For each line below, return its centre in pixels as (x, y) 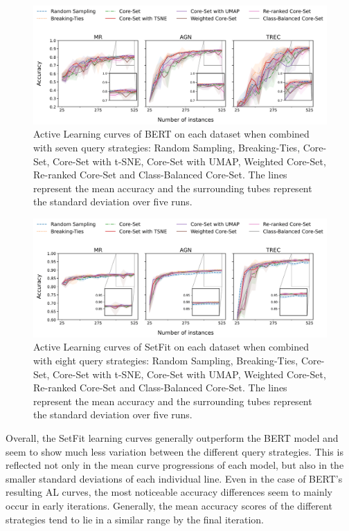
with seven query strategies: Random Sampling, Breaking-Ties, (167, 148)
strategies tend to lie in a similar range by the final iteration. (135, 519)
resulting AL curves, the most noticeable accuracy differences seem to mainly (169, 492)
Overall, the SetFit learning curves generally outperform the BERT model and (172, 437)
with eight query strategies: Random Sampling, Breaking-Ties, (166, 360)
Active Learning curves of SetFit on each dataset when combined (171, 347)
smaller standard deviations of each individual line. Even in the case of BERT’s (174, 478)
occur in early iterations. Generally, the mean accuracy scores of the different (169, 505)
